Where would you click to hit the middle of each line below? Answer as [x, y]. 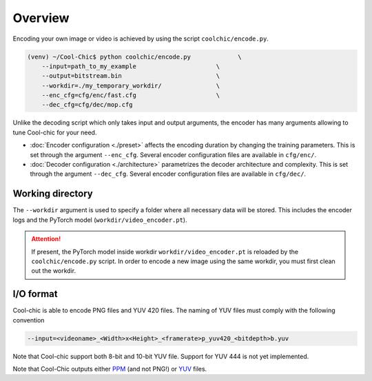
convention [29, 320]
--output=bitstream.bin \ [131, 76]
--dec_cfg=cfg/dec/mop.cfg [87, 105]
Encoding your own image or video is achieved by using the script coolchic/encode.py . [141, 39]
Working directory [53, 194]
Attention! [46, 239]
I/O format [35, 294]
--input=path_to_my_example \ [131, 66]
